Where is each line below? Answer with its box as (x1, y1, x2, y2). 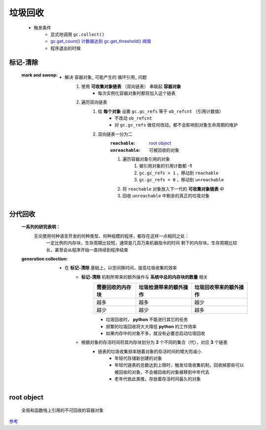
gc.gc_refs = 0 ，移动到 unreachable (139, 177, 224, 183)
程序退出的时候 (50, 45, 81, 51)
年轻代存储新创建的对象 (114, 355, 162, 362)
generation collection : (21, 256, 68, 262)
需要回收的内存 (96, 284, 132, 291)
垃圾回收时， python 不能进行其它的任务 (106, 317, 188, 323)
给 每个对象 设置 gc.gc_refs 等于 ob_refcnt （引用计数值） (98, 108, 224, 114)
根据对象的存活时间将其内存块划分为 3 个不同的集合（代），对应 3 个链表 (81, 339, 228, 345)
